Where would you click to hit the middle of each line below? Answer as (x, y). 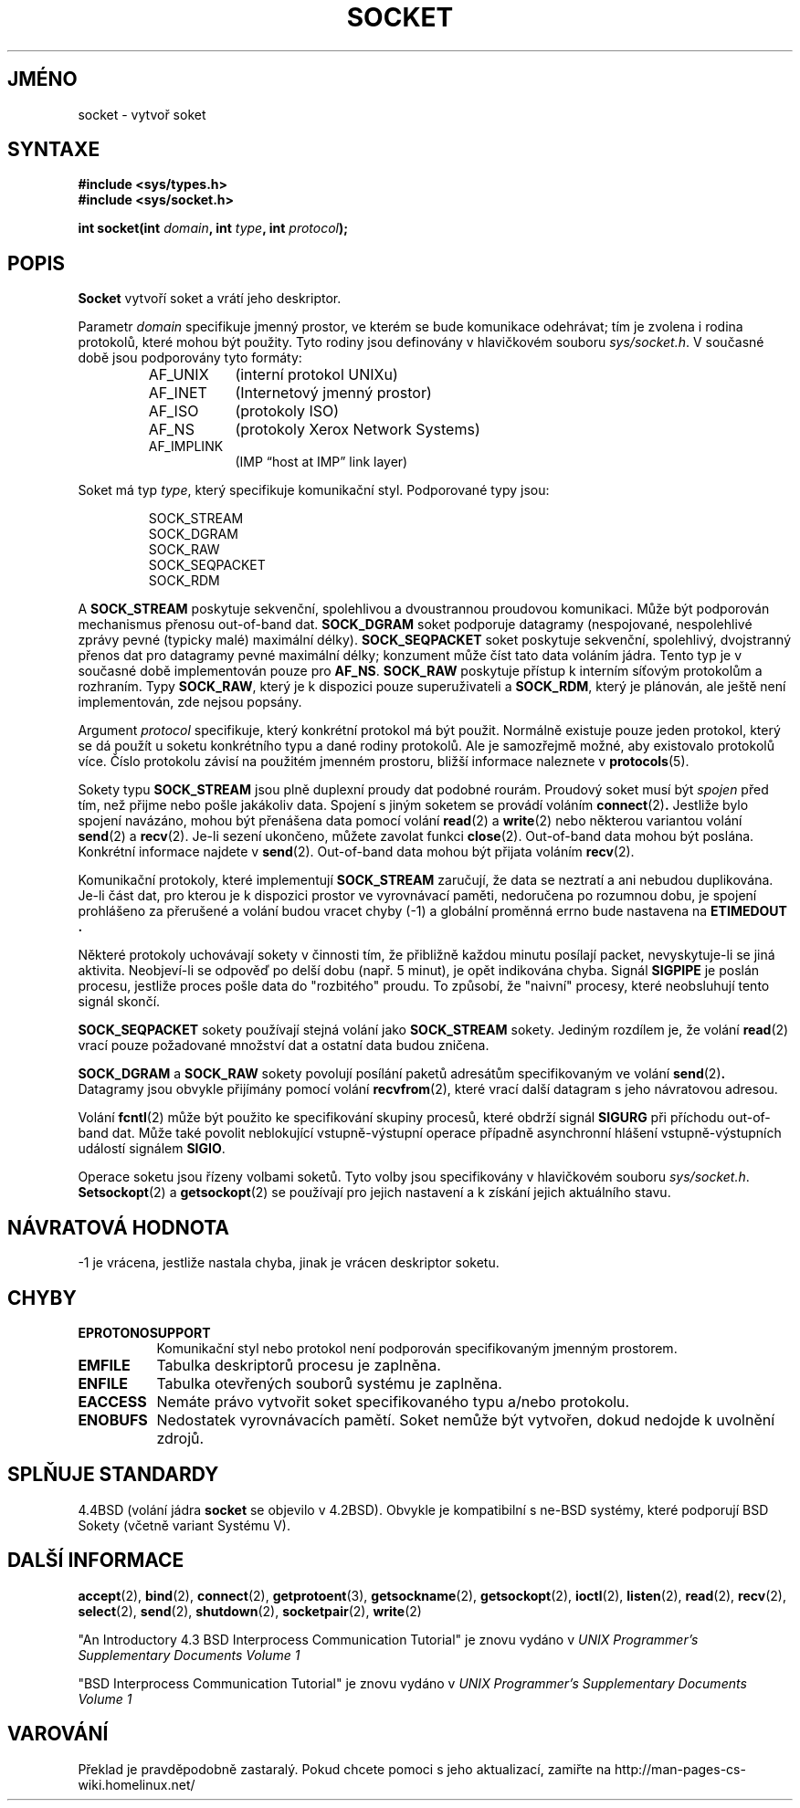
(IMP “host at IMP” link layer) (321, 462)
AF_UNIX (179, 375)
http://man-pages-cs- (680, 1769)
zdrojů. (180, 1438)
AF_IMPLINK (186, 447)
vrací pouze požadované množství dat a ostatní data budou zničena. (284, 1046)
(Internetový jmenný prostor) (333, 393)
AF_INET (178, 393)
